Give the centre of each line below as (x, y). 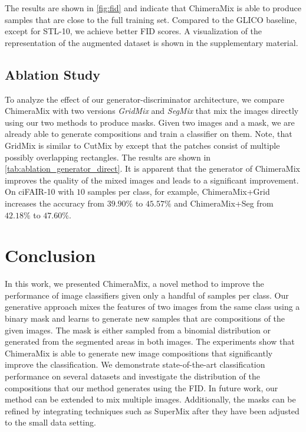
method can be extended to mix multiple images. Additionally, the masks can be (150, 399)
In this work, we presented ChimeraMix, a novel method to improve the (134, 284)
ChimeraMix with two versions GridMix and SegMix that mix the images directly (152, 111)
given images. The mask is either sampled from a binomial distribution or (138, 330)
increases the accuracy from (55, 203)
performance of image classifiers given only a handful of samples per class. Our (147, 295)
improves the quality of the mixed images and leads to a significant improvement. (152, 180)
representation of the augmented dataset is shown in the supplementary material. (152, 42)
